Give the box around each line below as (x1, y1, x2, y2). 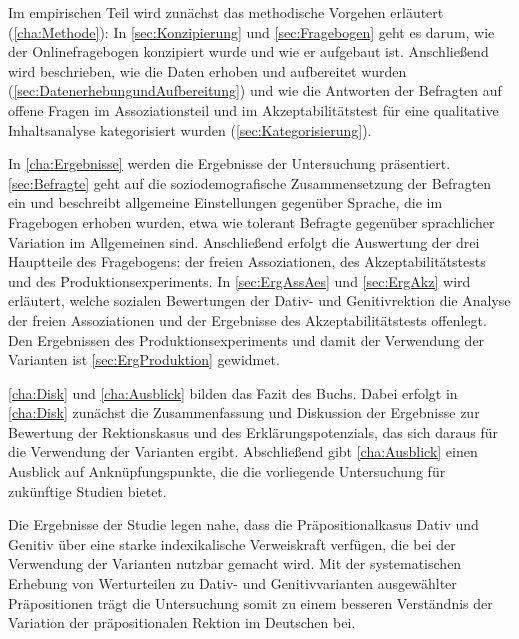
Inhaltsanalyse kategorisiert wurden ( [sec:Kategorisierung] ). (8, 119, 372, 140)
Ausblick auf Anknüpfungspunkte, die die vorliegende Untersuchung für (8, 461, 446, 482)
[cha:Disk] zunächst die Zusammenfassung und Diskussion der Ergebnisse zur (8, 402, 480, 423)
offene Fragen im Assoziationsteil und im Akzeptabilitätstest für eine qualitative (8, 99, 499, 120)
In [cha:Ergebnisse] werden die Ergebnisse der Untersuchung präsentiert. (8, 153, 451, 174)
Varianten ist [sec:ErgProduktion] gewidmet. (8, 349, 280, 370)
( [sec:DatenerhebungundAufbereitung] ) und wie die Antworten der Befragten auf (8, 80, 502, 101)
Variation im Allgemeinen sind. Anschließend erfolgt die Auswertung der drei (8, 231, 480, 252)
